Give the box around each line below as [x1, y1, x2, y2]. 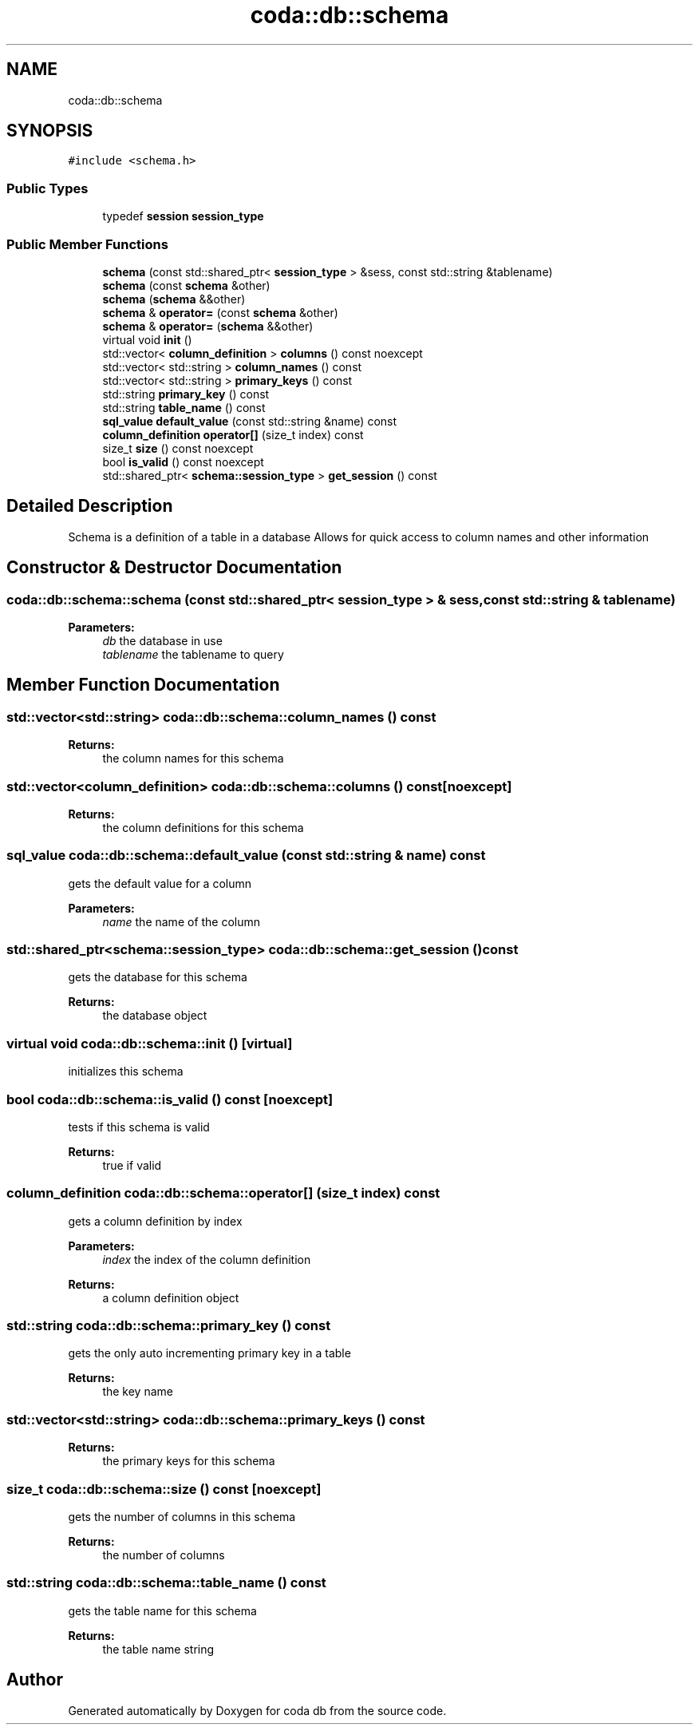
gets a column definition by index [68, 1214, 243, 1228]
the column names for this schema [102, 751, 284, 766]
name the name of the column [102, 914, 261, 929]
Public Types [6, 180, 89, 196]
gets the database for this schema [68, 970, 247, 984]
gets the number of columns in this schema [68, 1509, 296, 1523]
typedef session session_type [102, 209, 264, 224]
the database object [102, 1008, 207, 1023]
